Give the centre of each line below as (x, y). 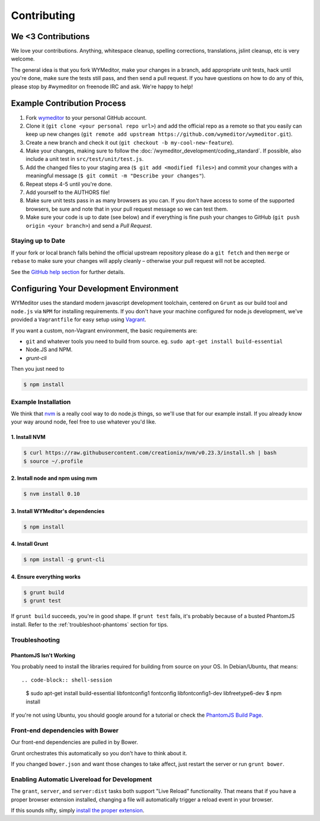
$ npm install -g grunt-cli (64, 560)
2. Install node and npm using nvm (54, 478)
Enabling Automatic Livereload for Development (81, 779)
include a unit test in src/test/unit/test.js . (85, 159)
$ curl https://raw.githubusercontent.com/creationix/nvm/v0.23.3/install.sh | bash (150, 453)
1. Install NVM (28, 437)
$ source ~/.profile (53, 461)
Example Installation (41, 402)
